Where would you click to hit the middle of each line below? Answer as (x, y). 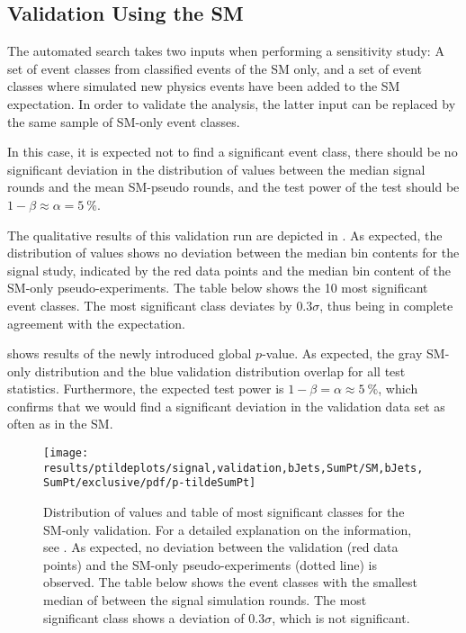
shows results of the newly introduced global (130, 353)
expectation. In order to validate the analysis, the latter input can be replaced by (232, 103)
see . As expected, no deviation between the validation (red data (221, 547)
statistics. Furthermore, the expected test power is (146, 389)
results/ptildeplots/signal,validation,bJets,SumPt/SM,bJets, (233, 468)
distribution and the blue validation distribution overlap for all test (220, 371)
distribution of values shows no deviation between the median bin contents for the (233, 253)
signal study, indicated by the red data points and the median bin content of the (229, 270)
